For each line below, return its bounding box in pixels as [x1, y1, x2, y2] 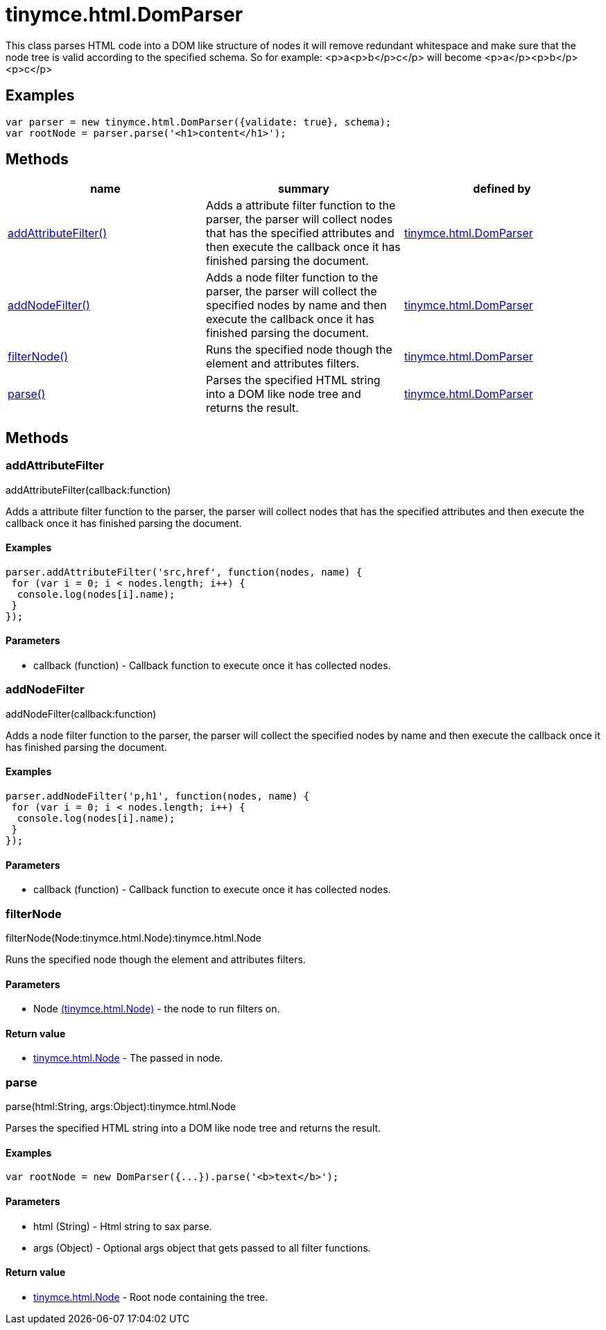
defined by [473, 182, 531, 196]
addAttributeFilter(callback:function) [6, 483, 171, 496]
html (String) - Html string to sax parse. [33, 1220, 212, 1232]
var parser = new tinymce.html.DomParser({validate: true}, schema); [6, 116, 392, 128]
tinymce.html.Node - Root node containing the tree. [33, 1290, 268, 1303]
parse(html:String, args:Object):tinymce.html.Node [6, 1100, 236, 1113]
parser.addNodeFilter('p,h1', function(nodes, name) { [6, 791, 310, 802]
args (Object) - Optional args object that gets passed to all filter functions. [33, 1241, 371, 1254]
